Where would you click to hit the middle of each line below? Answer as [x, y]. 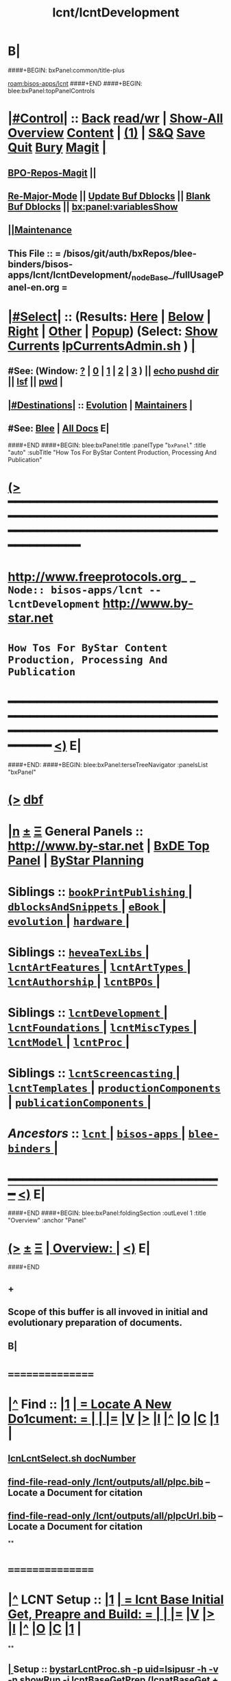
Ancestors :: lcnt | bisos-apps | [97, 1134]
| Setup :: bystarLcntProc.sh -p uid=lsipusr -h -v [113, 1669]
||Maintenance [40, 230]
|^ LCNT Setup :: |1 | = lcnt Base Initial [116, 1599]
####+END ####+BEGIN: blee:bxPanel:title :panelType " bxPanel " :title [107, 445]
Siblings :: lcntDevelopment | [88, 1013]
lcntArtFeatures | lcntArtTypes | [99, 966]
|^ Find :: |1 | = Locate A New [90, 1404]
